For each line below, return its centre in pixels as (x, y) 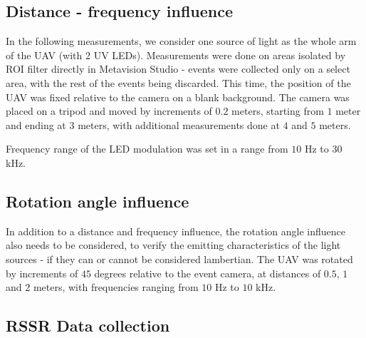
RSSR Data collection (88, 326)
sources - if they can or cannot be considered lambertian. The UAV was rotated (179, 258)
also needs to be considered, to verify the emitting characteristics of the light (173, 245)
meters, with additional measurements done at (179, 124)
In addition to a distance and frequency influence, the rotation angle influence (176, 231)
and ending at (36, 124)
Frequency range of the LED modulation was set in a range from (147, 149)
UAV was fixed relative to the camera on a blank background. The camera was (178, 97)
